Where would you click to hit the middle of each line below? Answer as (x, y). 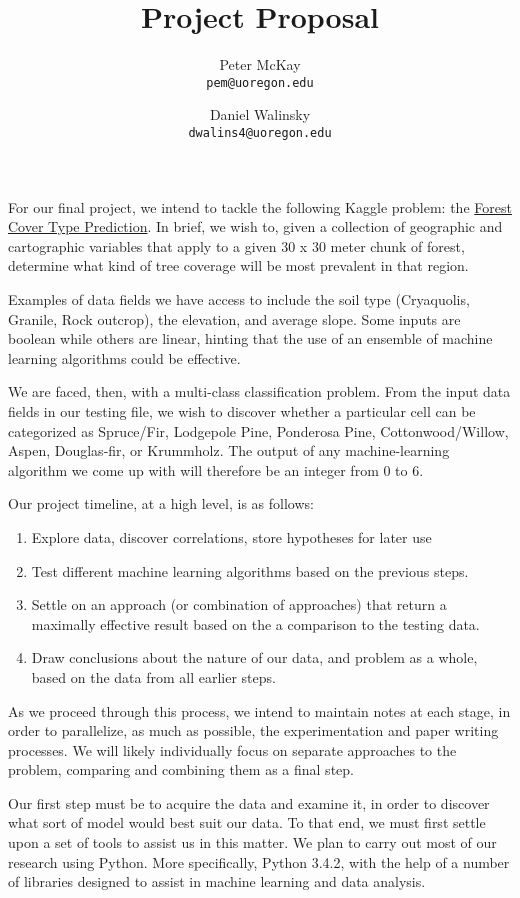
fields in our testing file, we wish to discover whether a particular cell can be (242, 410)
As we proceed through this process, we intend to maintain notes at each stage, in (259, 710)
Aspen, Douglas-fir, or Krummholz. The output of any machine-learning (229, 450)
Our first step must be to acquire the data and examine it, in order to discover (249, 802)
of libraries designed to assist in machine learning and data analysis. (217, 881)
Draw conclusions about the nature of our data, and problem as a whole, (254, 657)
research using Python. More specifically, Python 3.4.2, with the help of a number (259, 861)
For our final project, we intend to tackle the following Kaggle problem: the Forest (260, 206)
